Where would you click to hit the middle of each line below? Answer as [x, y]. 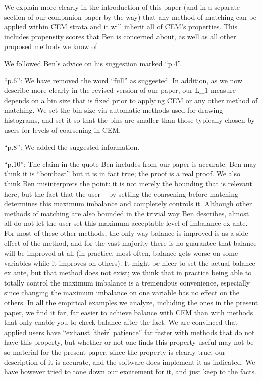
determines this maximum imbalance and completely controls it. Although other [128, 203]
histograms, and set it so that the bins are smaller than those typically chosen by [129, 120]
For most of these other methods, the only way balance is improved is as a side [126, 233]
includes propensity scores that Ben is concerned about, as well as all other [120, 36]
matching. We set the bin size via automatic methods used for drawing [114, 110]
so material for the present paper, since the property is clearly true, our [115, 352]
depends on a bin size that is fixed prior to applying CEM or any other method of [131, 100]
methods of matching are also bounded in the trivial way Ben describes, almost [127, 213]
